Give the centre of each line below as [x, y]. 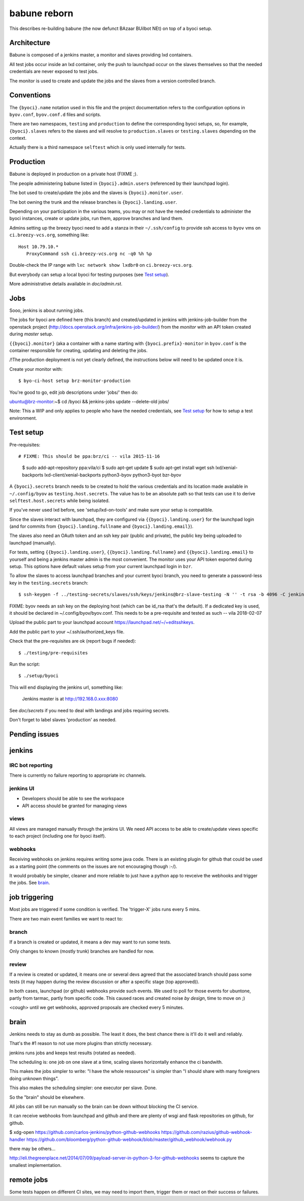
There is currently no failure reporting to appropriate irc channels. [78, 775]
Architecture [30, 43]
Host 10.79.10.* [39, 247]
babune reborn [41, 13]
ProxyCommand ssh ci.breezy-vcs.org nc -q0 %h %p [89, 254]
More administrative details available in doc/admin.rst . [66, 284]
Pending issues [34, 734]
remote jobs [29, 1179]
